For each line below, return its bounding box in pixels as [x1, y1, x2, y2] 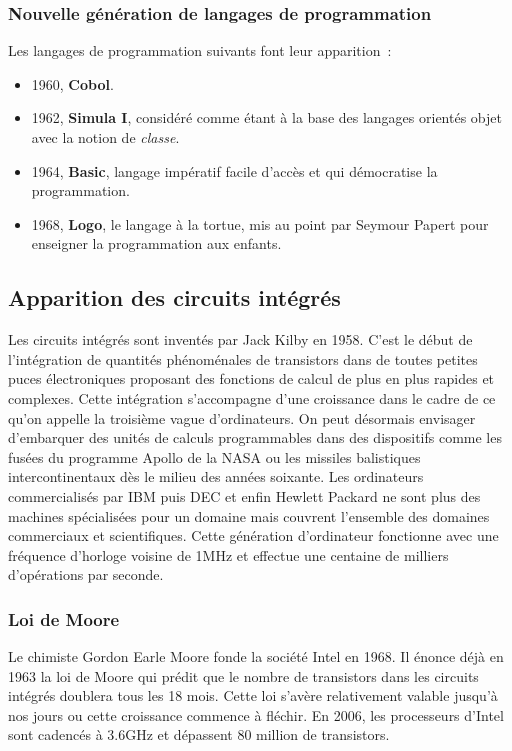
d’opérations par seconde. [8, 564, 164, 585]
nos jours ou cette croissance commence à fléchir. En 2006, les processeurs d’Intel [8, 704, 504, 725]
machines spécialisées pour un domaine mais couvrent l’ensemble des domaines [8, 505, 490, 526]
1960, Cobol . [31, 73, 114, 94]
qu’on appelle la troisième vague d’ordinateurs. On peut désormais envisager [8, 407, 476, 428]
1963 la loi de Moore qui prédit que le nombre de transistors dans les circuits [8, 665, 479, 686]
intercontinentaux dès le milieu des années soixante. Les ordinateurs [8, 466, 424, 487]
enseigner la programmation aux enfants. [31, 233, 282, 254]
